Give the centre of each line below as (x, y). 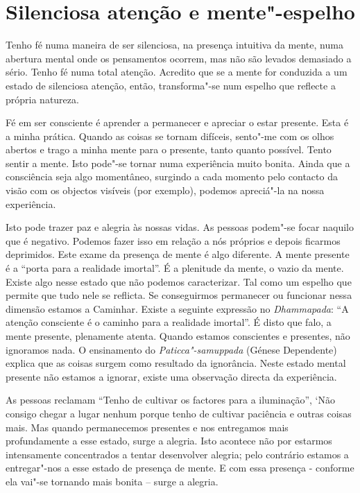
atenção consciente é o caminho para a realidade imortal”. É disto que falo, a (169, 322)
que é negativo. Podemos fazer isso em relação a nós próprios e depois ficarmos (173, 240)
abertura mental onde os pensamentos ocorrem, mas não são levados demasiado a (179, 58)
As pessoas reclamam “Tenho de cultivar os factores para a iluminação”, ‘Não (171, 400)
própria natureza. (42, 99)
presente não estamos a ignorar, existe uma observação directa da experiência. (171, 376)
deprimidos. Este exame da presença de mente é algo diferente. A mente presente (178, 254)
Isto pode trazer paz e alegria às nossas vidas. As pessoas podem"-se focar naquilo (180, 227)
